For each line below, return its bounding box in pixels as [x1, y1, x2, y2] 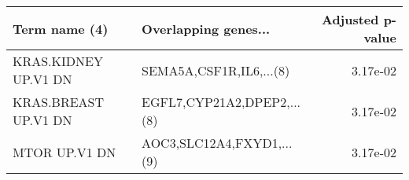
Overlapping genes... [142, 19, 271, 38]
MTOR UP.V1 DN [13, 142, 116, 161]
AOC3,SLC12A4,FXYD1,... [142, 134, 293, 152]
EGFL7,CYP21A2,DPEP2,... [142, 93, 301, 111]
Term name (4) [13, 19, 109, 38]
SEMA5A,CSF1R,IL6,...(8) [142, 61, 290, 79]
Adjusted [321, 10, 379, 28]
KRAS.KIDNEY [13, 52, 103, 70]
